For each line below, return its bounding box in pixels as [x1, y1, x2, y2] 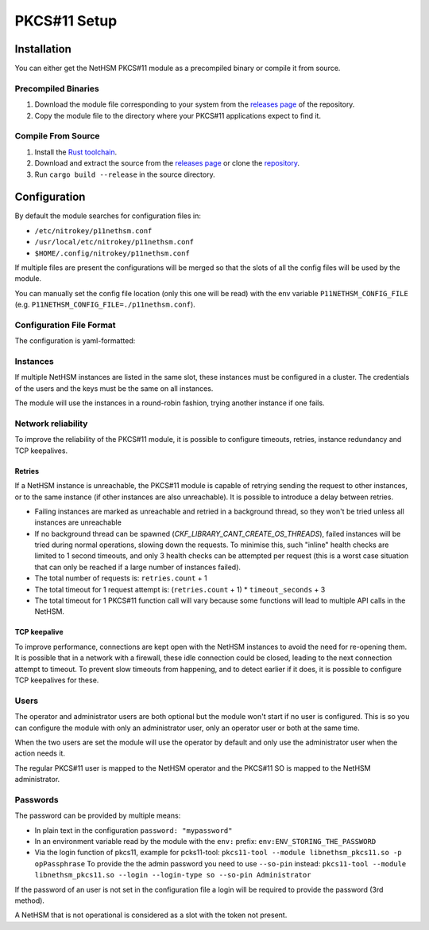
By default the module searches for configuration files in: [14, 211, 202, 221]
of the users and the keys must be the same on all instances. [14, 383, 214, 393]
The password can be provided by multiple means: [14, 811, 181, 820]
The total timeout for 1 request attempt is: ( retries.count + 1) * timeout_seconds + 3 [34, 584, 326, 594]
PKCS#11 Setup [14, 12, 118, 29]
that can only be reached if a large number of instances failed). [34, 562, 242, 572]
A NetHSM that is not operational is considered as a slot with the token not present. [14, 910, 288, 920]
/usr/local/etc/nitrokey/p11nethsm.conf [34, 237, 195, 247]
